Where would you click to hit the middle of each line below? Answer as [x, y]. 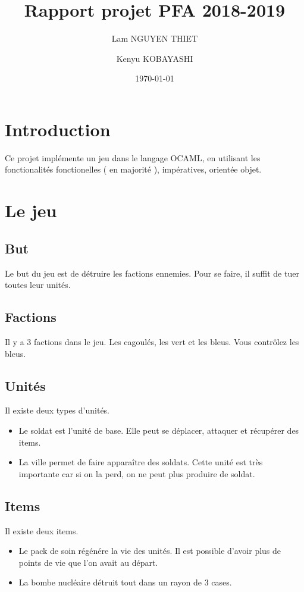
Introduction [58, 129]
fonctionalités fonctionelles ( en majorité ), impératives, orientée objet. [133, 169]
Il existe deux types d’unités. [57, 410]
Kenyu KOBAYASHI [155, 58]
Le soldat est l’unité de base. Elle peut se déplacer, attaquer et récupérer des [159, 430]
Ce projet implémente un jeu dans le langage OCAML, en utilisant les [133, 157]
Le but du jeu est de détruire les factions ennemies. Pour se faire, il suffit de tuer [152, 273]
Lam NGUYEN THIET [155, 38]
